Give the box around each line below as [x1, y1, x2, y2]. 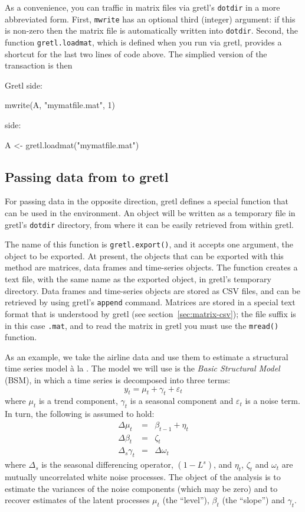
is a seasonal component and [130, 394, 234, 407]
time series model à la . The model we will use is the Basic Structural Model [5, 362, 280, 374]
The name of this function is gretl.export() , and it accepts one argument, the [5, 238, 293, 250]
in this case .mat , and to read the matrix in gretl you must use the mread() [5, 319, 279, 331]
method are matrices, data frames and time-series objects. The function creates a [5, 261, 298, 273]
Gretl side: [5, 79, 42, 91]
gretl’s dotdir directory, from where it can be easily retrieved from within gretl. [5, 218, 294, 230]
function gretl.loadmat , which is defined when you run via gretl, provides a [5, 35, 282, 48]
